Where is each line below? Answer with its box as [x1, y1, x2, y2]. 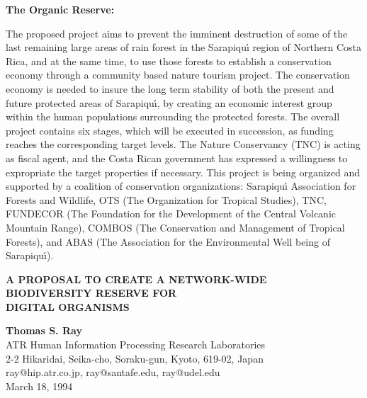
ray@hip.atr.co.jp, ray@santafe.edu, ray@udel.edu [6, 365, 220, 380]
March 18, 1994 [6, 378, 73, 393]
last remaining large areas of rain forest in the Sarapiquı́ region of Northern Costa [6, 40, 361, 55]
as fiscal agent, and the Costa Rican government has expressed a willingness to [6, 150, 348, 165]
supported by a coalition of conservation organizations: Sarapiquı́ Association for [6, 178, 356, 193]
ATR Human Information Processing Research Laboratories [6, 337, 266, 352]
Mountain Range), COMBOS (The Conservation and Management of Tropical [6, 220, 345, 234]
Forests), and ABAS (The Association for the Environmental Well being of [6, 234, 330, 249]
